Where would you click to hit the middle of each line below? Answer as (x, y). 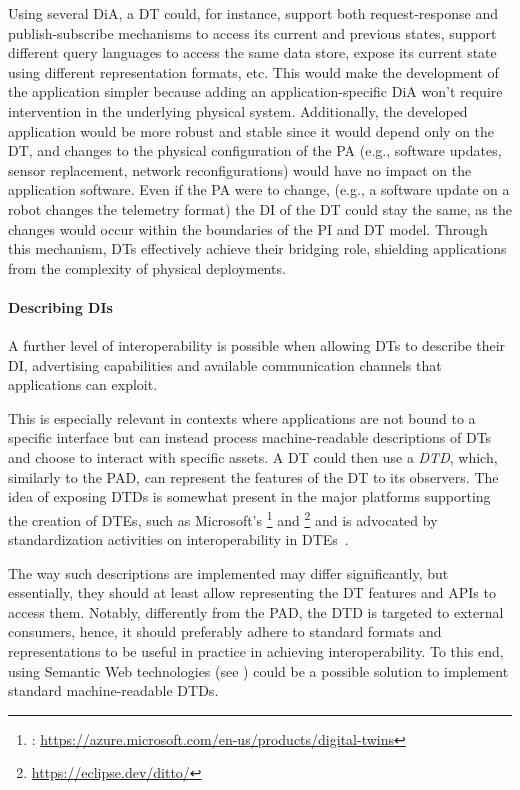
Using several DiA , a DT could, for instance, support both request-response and (253, 13)
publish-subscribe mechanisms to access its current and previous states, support (252, 32)
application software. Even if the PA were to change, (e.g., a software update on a (259, 189)
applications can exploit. (83, 384)
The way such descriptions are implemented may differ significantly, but (228, 572)
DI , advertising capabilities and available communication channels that (225, 364)
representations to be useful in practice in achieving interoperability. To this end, (256, 651)
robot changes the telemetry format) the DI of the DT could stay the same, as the (260, 208)
